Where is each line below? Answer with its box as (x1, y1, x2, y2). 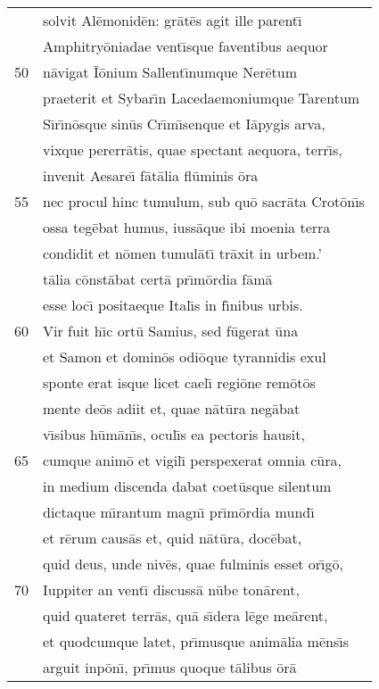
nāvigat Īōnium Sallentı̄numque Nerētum (43, 62, 297, 82)
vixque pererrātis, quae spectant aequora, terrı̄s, (43, 139, 342, 160)
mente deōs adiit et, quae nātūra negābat (43, 398, 301, 419)
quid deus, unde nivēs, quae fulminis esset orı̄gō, (43, 553, 343, 574)
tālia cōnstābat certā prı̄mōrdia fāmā (43, 269, 273, 289)
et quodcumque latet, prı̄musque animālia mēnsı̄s (43, 631, 349, 652)
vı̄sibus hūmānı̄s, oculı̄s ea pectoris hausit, (43, 424, 305, 444)
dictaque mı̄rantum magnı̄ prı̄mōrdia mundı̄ (43, 502, 315, 522)
